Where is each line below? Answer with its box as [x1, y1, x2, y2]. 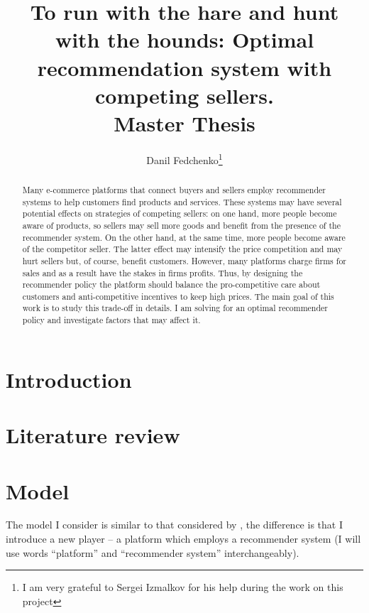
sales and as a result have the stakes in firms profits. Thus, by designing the [22, 266, 303, 278]
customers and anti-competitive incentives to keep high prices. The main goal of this [22, 290, 334, 302]
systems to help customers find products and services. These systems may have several [22, 195, 342, 207]
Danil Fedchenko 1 [146, 150, 223, 167]
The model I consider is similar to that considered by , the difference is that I [6, 517, 343, 532]
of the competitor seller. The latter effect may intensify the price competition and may [22, 243, 343, 255]
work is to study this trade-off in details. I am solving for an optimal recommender [22, 302, 328, 314]
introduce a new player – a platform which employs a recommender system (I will [6, 531, 361, 546]
